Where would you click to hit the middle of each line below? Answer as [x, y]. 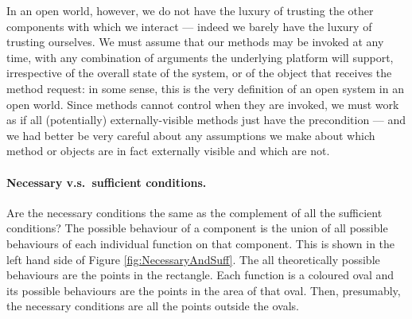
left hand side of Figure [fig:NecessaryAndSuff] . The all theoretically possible [193, 259]
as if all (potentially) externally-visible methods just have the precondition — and [206, 120]
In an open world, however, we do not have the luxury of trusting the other [190, 10]
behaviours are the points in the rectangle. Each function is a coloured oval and [200, 275]
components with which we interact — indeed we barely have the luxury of [189, 26]
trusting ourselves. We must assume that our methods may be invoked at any [195, 42]
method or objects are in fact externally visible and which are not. [168, 151]
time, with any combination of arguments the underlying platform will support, [200, 57]
